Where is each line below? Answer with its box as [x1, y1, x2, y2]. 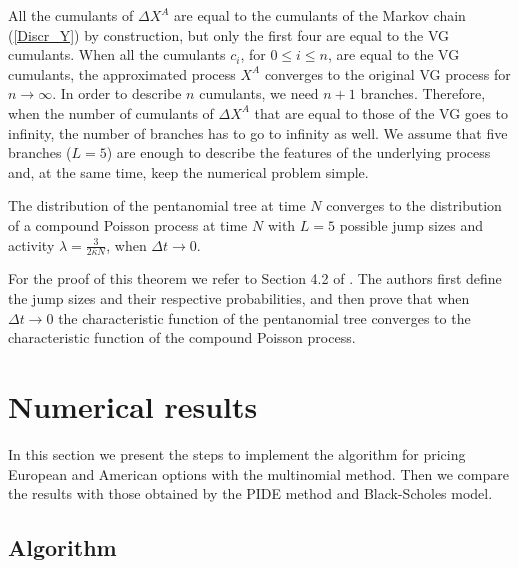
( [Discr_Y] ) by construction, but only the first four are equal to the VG [8, 24, 449, 45]
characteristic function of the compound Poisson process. [8, 327, 356, 348]
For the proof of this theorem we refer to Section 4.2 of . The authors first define [8, 268, 502, 289]
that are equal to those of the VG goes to [254, 102, 509, 123]
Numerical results [8, 385, 258, 426]
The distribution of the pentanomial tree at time [8, 195, 306, 216]
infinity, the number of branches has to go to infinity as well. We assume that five [8, 122, 508, 143]
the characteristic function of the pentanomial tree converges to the [58, 307, 471, 328]
